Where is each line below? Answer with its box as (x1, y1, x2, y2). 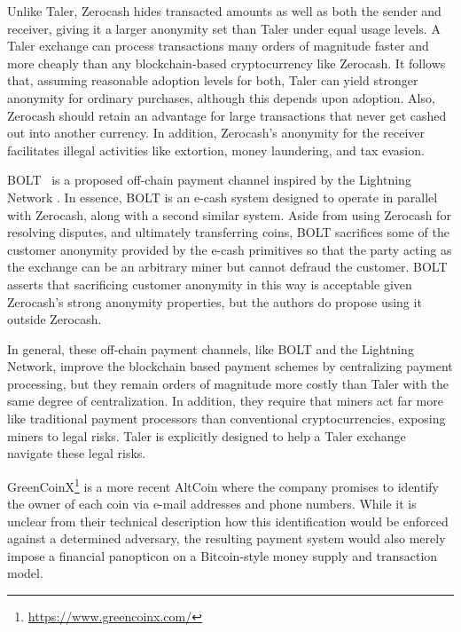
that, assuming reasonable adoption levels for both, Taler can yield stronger (7, 71, 418, 90)
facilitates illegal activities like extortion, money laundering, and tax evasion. (7, 140, 425, 159)
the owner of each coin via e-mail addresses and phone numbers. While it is (7, 494, 417, 513)
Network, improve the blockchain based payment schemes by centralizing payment (7, 357, 453, 375)
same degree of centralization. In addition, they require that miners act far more (7, 391, 443, 410)
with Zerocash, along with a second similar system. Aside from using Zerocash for (7, 205, 451, 224)
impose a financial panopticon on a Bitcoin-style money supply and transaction (7, 546, 438, 565)
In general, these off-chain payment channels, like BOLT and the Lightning (7, 339, 414, 358)
